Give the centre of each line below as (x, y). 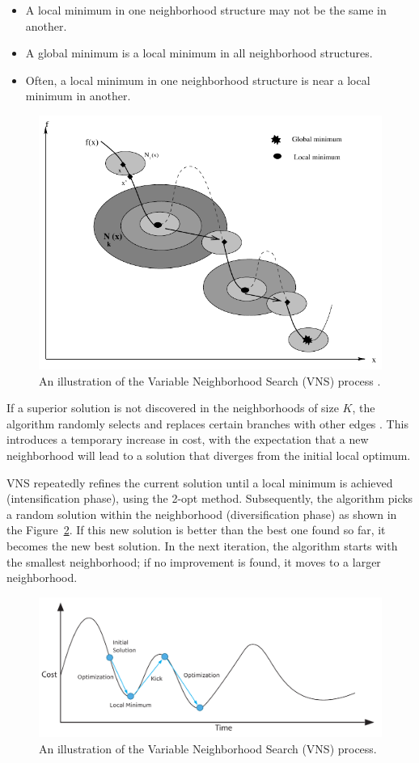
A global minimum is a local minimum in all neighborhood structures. (199, 53)
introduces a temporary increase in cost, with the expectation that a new (188, 439)
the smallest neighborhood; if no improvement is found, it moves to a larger (194, 561)
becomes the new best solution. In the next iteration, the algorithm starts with (202, 546)
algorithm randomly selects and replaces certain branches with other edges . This (207, 423)
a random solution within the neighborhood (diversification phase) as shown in (202, 514)
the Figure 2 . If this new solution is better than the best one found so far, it (196, 530)
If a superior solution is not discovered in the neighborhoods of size (173, 408)
